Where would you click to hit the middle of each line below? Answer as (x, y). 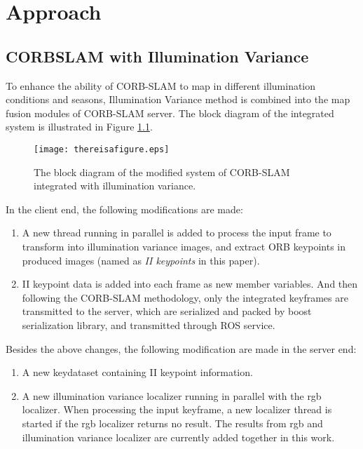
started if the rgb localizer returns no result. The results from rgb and (172, 423)
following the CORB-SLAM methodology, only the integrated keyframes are (185, 297)
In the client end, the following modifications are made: (124, 209)
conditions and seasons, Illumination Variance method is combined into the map (178, 99)
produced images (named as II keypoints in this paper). (141, 260)
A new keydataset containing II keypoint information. (137, 372)
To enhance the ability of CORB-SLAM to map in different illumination (161, 85)
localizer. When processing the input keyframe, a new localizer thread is (177, 409)
